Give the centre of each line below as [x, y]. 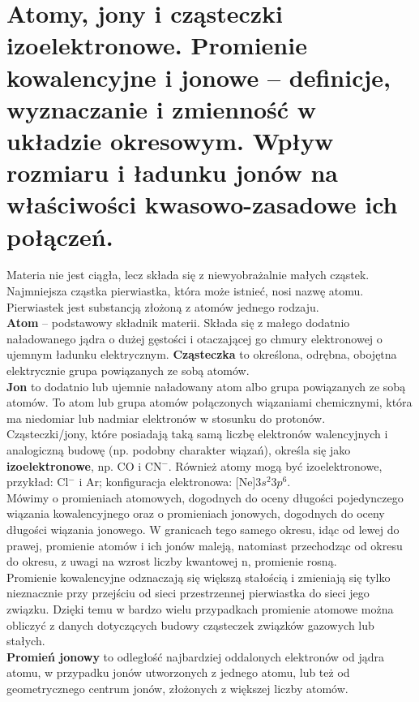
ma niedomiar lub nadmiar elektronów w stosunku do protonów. [166, 418]
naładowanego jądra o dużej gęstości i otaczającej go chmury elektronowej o [195, 338]
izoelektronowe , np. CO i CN [84, 465]
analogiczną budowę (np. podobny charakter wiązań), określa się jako [179, 449]
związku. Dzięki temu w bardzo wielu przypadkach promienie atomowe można [200, 608]
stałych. [26, 641]
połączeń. [60, 236]
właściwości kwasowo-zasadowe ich [202, 204]
